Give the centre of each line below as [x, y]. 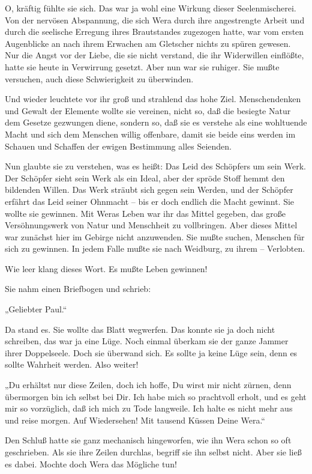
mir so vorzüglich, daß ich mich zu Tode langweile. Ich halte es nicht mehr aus [149, 408]
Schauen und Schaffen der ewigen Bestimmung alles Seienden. [118, 146]
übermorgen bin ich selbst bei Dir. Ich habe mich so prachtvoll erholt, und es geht [156, 396]
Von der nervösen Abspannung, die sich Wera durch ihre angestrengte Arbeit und [155, 20]
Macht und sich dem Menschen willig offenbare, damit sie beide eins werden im [150, 134]
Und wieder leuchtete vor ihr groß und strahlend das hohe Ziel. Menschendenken [153, 99]
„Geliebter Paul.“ [36, 309]
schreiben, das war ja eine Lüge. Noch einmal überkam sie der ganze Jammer [147, 341]
